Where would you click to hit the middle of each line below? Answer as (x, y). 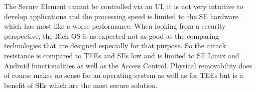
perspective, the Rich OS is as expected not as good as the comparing (112, 35)
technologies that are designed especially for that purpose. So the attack (115, 45)
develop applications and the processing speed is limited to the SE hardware (121, 16)
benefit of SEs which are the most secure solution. (81, 85)
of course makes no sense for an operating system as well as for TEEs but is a (124, 75)
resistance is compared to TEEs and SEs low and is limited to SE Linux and (122, 55)
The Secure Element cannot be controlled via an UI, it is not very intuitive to (124, 6)
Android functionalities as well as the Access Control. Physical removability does (128, 65)
